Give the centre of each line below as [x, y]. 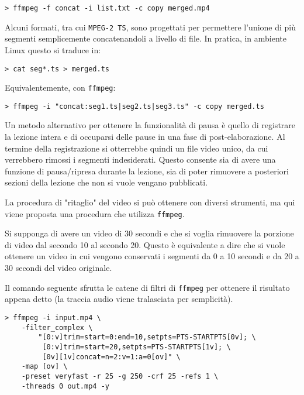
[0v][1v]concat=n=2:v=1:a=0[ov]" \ [111, 357]
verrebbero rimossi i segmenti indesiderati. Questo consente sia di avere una [140, 159]
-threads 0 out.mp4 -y [65, 386]
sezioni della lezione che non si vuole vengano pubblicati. [106, 182]
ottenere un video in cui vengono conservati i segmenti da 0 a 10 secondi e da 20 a [152, 256]
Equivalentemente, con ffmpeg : [60, 87]
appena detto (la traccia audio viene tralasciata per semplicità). [119, 299]
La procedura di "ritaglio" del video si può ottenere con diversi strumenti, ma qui [150, 202]
